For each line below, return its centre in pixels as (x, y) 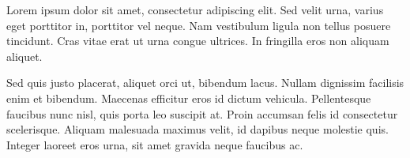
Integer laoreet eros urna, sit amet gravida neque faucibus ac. (155, 144)
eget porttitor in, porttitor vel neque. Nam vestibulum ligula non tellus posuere (199, 25)
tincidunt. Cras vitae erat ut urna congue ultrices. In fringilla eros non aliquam (198, 41)
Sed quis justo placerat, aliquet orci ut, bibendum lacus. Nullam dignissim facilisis (205, 83)
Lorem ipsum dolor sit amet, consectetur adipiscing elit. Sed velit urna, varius (195, 9)
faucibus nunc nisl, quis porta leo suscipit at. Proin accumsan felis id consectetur (202, 113)
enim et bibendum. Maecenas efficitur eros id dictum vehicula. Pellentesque (189, 98)
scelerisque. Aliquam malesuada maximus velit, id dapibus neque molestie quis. (197, 129)
